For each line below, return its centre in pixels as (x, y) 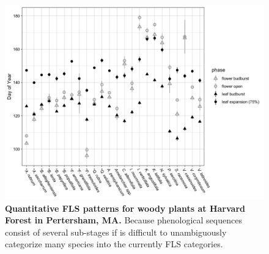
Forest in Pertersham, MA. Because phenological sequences (123, 220)
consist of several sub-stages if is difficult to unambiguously (116, 232)
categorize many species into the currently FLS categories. (114, 244)
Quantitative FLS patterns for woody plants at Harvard (125, 208)
